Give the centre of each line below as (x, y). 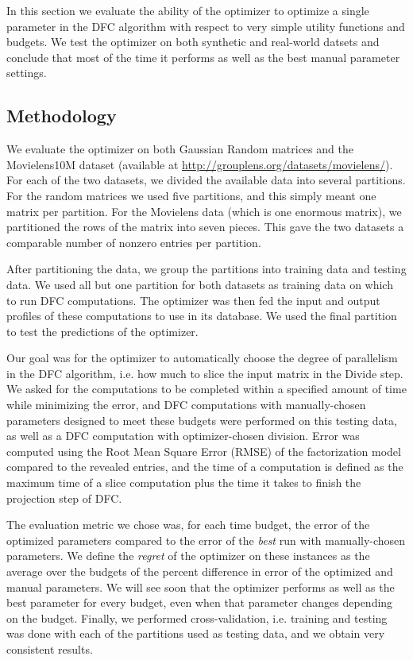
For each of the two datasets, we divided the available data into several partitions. (206, 180)
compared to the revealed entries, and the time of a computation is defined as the (205, 467)
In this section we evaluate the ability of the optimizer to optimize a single (188, 10)
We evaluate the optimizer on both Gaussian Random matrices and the (180, 149)
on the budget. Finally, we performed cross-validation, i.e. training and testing (197, 618)
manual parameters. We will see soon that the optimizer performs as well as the (201, 587)
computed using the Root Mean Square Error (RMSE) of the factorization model (204, 451)
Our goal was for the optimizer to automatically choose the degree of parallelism (202, 358)
